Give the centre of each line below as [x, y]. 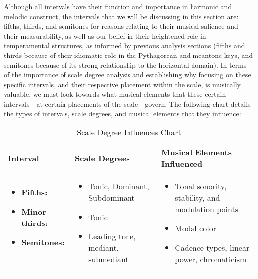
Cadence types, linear [212, 248]
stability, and [197, 198]
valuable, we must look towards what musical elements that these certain [115, 94]
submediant [108, 259]
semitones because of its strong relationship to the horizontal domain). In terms [125, 65]
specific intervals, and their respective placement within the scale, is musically [122, 84]
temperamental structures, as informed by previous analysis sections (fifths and [125, 45]
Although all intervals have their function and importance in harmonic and [118, 6]
